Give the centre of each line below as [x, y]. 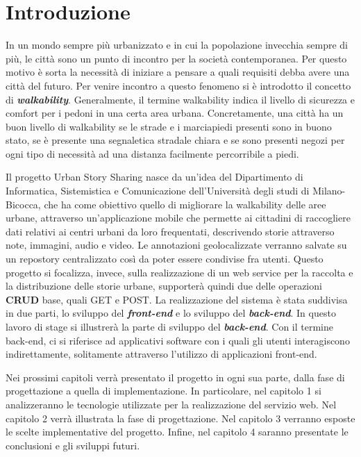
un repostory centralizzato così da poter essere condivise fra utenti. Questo [165, 259]
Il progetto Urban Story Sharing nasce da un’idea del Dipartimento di [154, 177]
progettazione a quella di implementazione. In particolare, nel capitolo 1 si [163, 391]
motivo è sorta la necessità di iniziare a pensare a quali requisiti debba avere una [178, 72]
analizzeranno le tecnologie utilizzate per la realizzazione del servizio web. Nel [171, 404]
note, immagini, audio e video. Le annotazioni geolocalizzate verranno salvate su [176, 245]
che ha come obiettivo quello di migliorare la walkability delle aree [185, 204]
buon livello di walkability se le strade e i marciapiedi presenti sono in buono [169, 126]
